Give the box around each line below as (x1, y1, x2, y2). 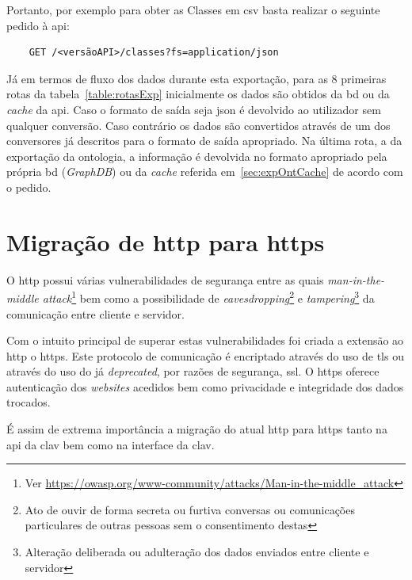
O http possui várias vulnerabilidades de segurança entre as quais (6, 271, 324, 288)
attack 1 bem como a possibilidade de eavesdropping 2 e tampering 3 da (42, 288, 375, 306)
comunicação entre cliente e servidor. (6, 305, 185, 322)
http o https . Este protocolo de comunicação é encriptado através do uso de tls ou (6, 347, 404, 364)
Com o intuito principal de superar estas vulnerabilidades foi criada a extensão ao (6, 332, 404, 349)
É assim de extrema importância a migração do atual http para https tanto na (6, 421, 387, 437)
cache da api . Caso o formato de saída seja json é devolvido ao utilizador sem (6, 101, 381, 117)
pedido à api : (6, 17, 70, 33)
